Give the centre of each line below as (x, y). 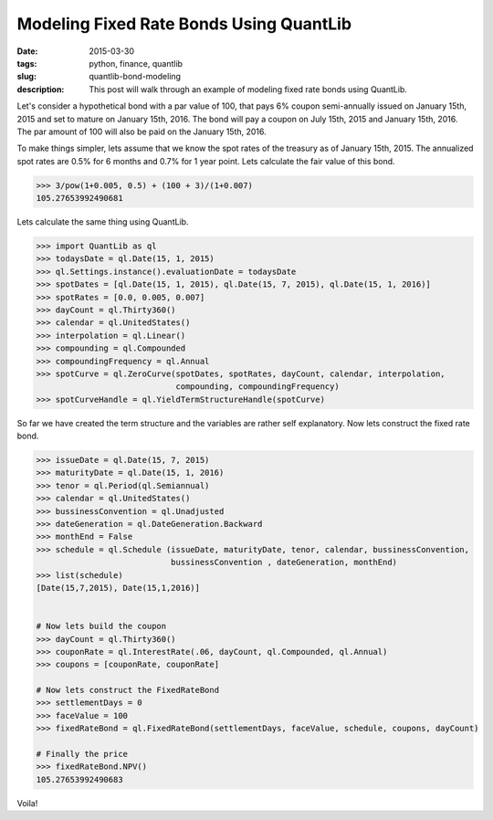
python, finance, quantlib (136, 63)
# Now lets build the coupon (101, 626)
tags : (27, 63)
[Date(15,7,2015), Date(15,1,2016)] (118, 588)
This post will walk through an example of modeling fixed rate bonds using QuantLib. (248, 89)
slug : (26, 77)
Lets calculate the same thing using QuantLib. (103, 222)
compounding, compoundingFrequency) (257, 387)
